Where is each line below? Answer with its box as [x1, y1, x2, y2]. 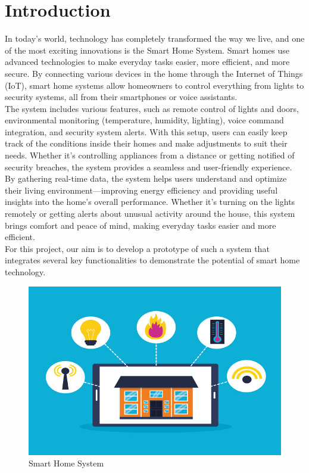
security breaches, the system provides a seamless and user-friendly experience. [5, 160, 292, 173]
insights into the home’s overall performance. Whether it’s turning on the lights [5, 195, 295, 208]
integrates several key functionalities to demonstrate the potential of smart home [5, 254, 300, 266]
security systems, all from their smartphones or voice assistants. [5, 91, 238, 103]
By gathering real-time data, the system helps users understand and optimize [5, 172, 287, 185]
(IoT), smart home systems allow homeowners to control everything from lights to [5, 79, 304, 91]
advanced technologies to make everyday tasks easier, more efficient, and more [5, 55, 290, 68]
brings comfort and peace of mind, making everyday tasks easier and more [5, 219, 276, 231]
